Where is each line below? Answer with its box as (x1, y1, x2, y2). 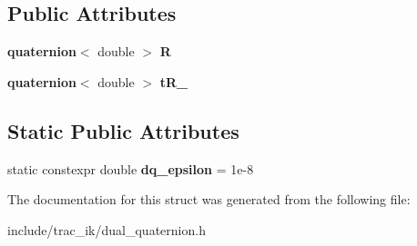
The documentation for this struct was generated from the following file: (7, 190, 411, 209)
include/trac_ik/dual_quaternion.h (7, 220, 206, 239)
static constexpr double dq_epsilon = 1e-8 (7, 159, 254, 178)
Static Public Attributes (7, 116, 239, 144)
